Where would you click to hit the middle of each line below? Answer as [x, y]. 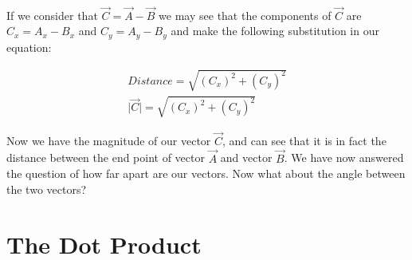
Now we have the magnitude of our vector [109, 140]
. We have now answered [344, 158]
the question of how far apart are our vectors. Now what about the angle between [206, 173]
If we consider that [52, 15]
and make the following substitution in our [275, 31]
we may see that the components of [245, 15]
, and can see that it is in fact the [304, 140]
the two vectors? [47, 189]
